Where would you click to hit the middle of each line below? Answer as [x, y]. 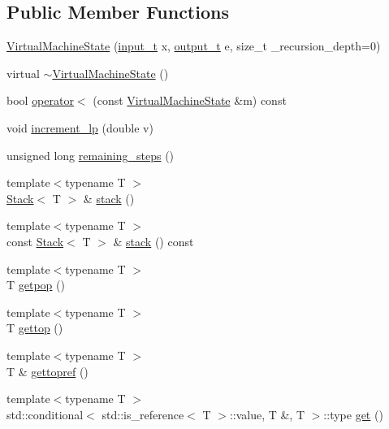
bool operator [40, 100]
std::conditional [45, 414]
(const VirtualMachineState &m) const [190, 100]
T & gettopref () [48, 371]
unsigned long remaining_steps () [91, 155]
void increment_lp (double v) [80, 127]
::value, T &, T [267, 414]
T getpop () [36, 285]
